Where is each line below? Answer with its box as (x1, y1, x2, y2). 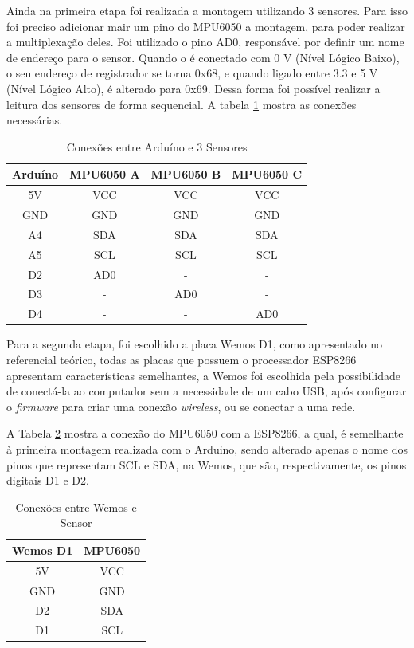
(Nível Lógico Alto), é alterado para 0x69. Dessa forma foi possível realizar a (6, 80, 381, 96)
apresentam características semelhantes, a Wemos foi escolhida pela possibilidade (6, 367, 401, 383)
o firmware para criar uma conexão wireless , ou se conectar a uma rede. (6, 398, 356, 414)
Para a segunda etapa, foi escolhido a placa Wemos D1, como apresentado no (6, 336, 383, 352)
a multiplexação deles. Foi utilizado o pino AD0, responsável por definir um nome (6, 33, 404, 50)
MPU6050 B (150, 166, 221, 183)
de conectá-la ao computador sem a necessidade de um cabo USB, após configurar (6, 383, 407, 399)
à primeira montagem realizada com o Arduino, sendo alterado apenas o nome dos (6, 440, 408, 457)
